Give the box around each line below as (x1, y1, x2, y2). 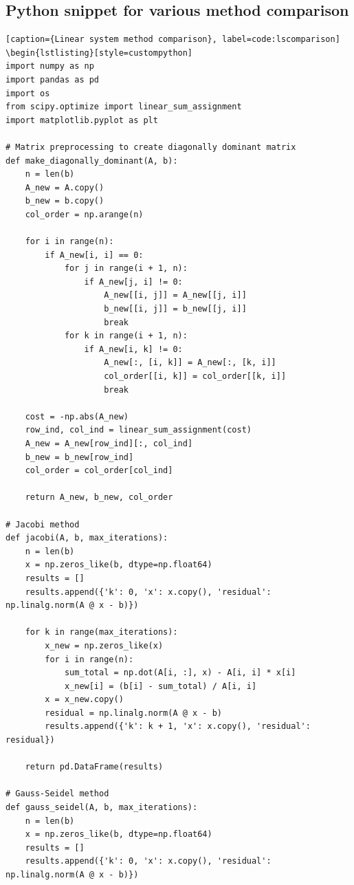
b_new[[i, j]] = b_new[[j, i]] (104, 304, 247, 314)
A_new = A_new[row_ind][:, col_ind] (25, 439, 193, 449)
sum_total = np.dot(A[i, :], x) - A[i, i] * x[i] (64, 668, 296, 678)
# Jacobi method (5, 519, 80, 529)
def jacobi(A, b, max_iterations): (5, 533, 168, 543)
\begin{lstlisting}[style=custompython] (5, 47, 193, 58)
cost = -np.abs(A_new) (25, 411, 129, 422)
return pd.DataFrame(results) (25, 762, 164, 772)
